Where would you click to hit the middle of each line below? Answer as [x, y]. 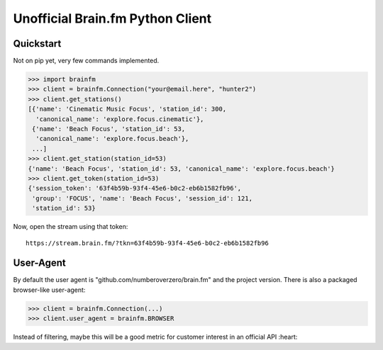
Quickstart [37, 44]
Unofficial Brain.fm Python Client [112, 18]
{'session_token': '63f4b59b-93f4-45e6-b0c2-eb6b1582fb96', [135, 188]
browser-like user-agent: [49, 290]
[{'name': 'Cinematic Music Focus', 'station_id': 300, [127, 109]
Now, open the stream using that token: [71, 227]
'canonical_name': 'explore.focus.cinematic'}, [120, 119]
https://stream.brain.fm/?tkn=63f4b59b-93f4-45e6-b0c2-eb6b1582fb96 [147, 243]
